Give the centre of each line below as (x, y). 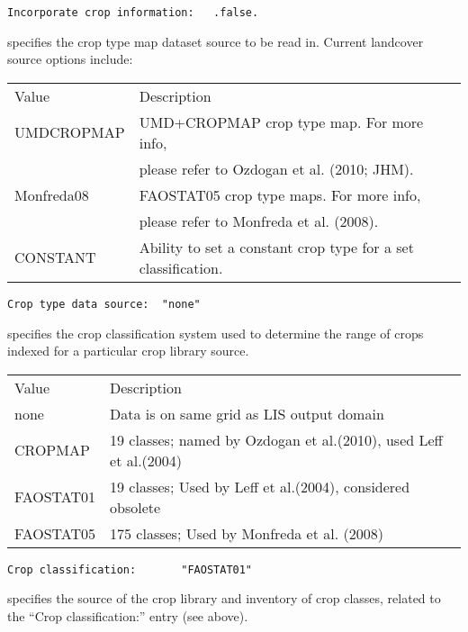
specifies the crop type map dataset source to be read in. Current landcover (216, 41)
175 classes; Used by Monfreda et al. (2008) (247, 533)
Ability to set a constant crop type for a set (276, 247)
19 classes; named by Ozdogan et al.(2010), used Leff (276, 439)
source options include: (70, 59)
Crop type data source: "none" (104, 304)
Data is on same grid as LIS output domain (247, 413)
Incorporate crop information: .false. (133, 13)
